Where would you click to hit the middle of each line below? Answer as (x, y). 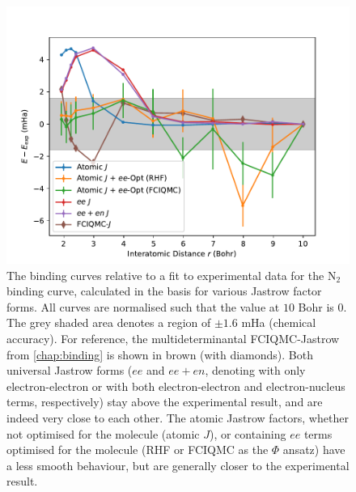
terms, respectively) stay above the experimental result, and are (165, 402)
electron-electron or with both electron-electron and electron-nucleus (176, 386)
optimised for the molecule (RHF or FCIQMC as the (138, 450)
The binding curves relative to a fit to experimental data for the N (172, 275)
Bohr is (316, 306)
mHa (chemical (279, 322)
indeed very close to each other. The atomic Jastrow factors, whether (178, 417)
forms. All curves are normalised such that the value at (143, 306)
